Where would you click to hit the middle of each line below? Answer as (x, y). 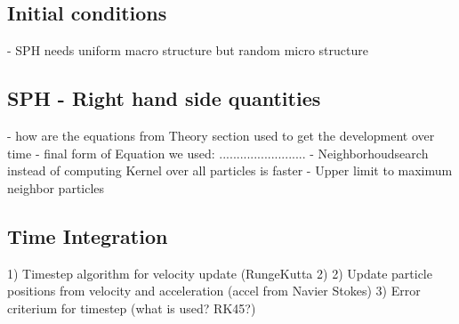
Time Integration (88, 235)
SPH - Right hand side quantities (164, 98)
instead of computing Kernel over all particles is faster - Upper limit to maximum (230, 170)
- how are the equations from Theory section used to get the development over (221, 135)
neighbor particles (56, 187)
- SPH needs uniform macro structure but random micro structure (188, 50)
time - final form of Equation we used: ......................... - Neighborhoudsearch (218, 153)
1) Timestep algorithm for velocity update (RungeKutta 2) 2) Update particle (220, 273)
